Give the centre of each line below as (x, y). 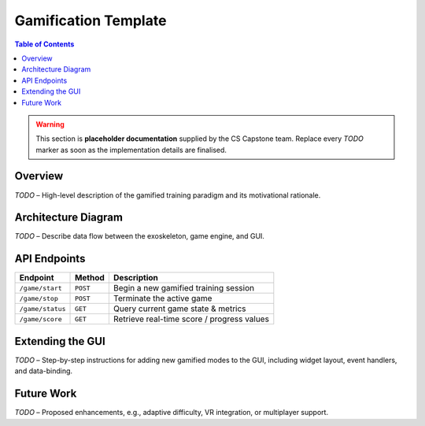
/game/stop (39, 298)
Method (90, 278)
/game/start (41, 288)
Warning (50, 124)
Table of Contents (44, 44)
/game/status (42, 308)
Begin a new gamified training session (184, 288)
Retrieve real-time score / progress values (191, 319)
